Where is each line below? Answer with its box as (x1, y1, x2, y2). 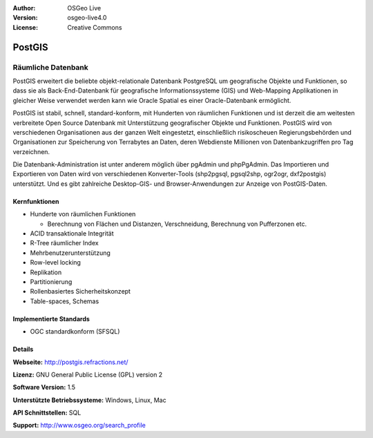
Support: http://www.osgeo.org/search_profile (12, 421, 146, 430)
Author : (12, 4, 36, 12)
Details (12, 345, 34, 354)
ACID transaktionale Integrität (30, 229, 114, 238)
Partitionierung (30, 277, 73, 286)
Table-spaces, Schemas (30, 297, 99, 305)
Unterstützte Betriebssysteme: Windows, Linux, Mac (12, 396, 166, 404)
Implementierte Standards (12, 314, 90, 323)
